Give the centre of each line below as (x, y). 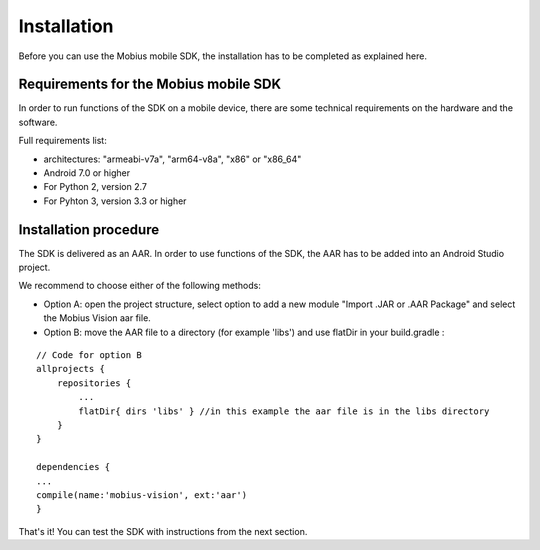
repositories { (94, 383)
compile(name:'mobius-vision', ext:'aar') (142, 494)
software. (38, 122)
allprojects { (70, 369)
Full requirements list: (62, 141)
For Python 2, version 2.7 (95, 187)
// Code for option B (89, 355)
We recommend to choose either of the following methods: (140, 286)
